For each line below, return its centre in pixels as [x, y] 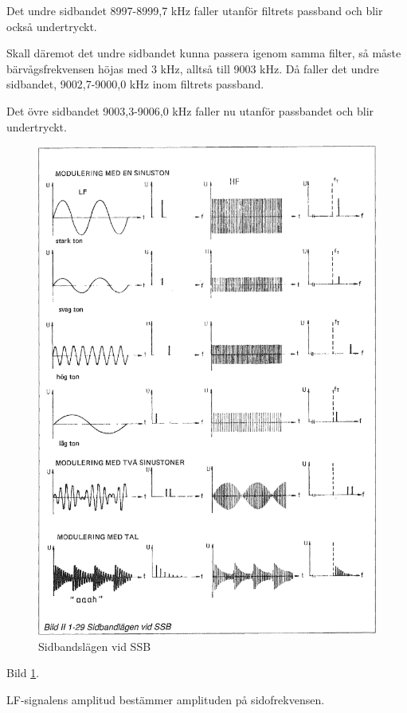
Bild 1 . [23, 673]
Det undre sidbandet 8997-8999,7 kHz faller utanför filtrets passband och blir [195, 10]
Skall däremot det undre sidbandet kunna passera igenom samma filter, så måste [204, 53]
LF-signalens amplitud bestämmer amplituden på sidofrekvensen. [166, 700]
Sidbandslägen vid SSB [95, 646]
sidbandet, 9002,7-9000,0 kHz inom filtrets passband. [135, 84]
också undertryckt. [52, 26]
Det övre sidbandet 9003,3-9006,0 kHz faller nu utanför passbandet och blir [190, 110]
